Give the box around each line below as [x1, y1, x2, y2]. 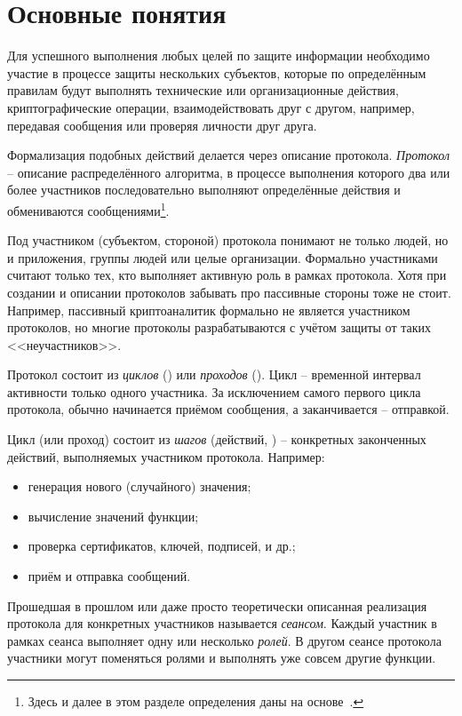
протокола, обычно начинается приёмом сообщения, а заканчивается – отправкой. [7, 400, 450, 418]
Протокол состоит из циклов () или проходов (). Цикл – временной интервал [7, 365, 421, 384]
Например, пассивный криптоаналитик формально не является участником [7, 300, 410, 319]
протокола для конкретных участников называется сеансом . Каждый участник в [7, 614, 437, 632]
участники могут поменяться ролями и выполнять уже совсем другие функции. [7, 648, 436, 667]
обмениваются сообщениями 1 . [7, 198, 170, 219]
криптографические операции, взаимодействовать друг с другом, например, [7, 98, 415, 116]
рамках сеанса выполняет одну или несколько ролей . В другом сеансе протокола [7, 631, 442, 649]
